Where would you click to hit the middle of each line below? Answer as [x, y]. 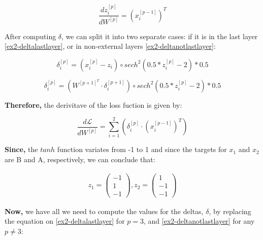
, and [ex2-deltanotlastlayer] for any [199, 221]
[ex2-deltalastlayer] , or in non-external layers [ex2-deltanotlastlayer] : [110, 46]
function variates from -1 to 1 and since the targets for [142, 149]
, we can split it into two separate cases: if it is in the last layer [160, 36]
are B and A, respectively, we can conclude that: [80, 159]
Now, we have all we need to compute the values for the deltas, [104, 211]
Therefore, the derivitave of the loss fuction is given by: [93, 104]
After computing [30, 36]
